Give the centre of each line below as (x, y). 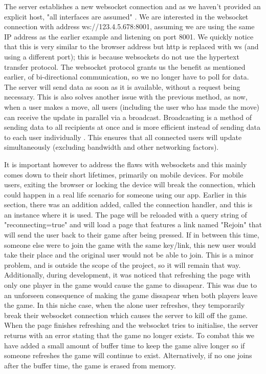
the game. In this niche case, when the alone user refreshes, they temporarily (125, 305)
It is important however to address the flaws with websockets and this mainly (126, 164)
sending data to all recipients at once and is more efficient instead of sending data (132, 127)
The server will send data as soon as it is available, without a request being (122, 86)
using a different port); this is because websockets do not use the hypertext (122, 56)
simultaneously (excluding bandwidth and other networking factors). (112, 147)
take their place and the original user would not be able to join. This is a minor (129, 255)
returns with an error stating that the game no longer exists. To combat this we (129, 335)
